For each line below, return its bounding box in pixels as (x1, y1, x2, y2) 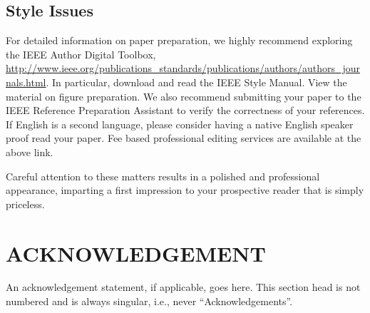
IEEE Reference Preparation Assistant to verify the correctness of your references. (6, 103, 365, 118)
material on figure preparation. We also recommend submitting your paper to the (6, 88, 361, 103)
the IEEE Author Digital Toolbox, (6, 46, 156, 61)
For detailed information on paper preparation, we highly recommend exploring (6, 33, 353, 48)
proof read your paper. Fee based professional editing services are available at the (6, 130, 361, 145)
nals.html (6, 74, 46, 89)
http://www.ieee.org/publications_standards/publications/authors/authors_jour (6, 61, 360, 76)
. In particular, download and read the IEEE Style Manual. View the (46, 74, 347, 89)
